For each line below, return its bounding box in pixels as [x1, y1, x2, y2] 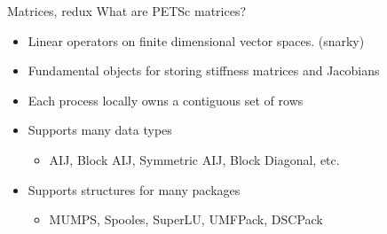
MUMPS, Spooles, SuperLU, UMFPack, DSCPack [49, 210, 323, 229]
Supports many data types [28, 121, 172, 139]
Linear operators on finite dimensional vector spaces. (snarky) [28, 31, 365, 50]
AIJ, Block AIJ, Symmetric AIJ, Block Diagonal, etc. [49, 150, 340, 168]
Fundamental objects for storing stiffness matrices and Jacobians [28, 61, 380, 80]
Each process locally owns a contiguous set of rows [28, 90, 304, 109]
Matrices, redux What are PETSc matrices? [7, 2, 247, 19]
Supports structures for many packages [28, 180, 241, 199]
